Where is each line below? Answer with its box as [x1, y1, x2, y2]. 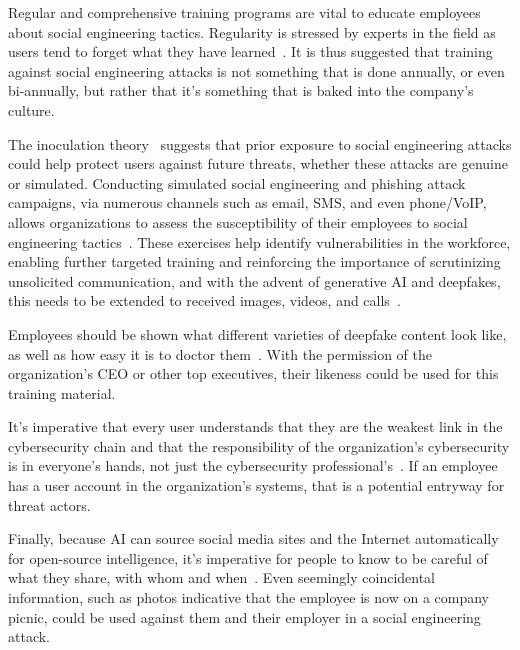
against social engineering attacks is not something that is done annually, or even [8, 60, 505, 81]
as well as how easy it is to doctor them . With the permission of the [8, 343, 433, 364]
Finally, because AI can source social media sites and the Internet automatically [8, 528, 499, 549]
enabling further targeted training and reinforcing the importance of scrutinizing [8, 251, 501, 272]
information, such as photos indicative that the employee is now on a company [8, 587, 489, 608]
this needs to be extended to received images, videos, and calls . [8, 290, 401, 311]
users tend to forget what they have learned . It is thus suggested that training [8, 41, 493, 62]
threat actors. [8, 494, 91, 515]
